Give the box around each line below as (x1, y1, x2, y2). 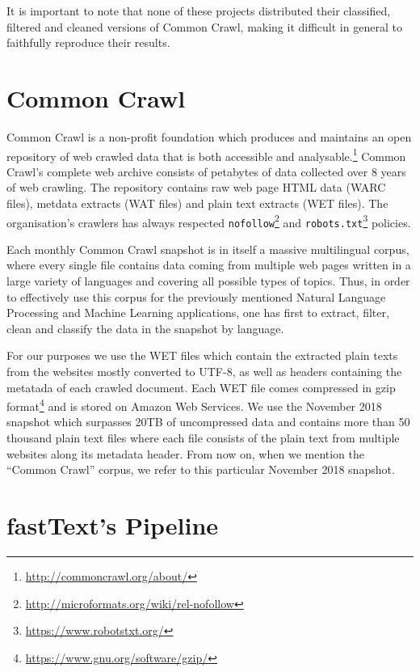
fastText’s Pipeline (6, 509, 219, 541)
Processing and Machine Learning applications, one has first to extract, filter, (6, 304, 389, 321)
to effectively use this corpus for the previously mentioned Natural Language (6, 288, 386, 305)
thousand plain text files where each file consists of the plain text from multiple (6, 429, 400, 446)
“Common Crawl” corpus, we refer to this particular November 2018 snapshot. (6, 461, 395, 478)
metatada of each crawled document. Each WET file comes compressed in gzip (6, 378, 396, 395)
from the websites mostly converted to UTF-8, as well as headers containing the (6, 363, 402, 379)
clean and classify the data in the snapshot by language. (6, 319, 284, 336)
